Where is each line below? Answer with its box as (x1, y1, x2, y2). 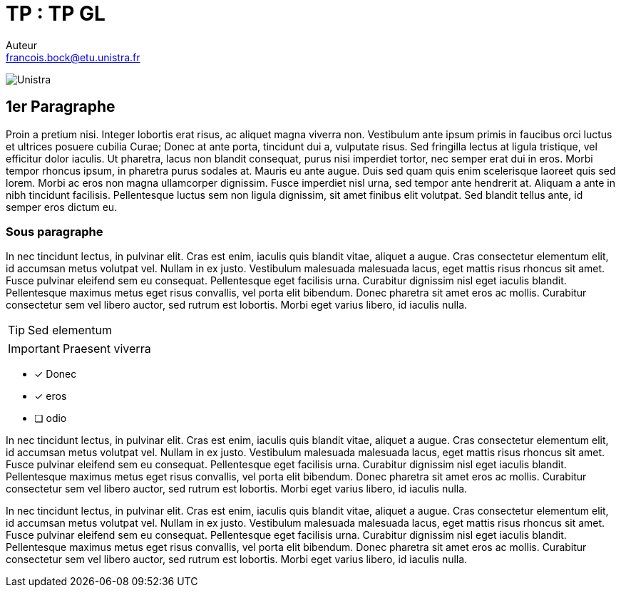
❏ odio (34, 412, 67, 425)
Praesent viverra (62, 341, 151, 356)
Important (8, 341, 60, 356)
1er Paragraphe (6, 98, 116, 116)
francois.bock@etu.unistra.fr (6, 51, 140, 63)
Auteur (6, 38, 38, 51)
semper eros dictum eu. (6, 200, 118, 213)
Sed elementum (28, 323, 112, 338)
